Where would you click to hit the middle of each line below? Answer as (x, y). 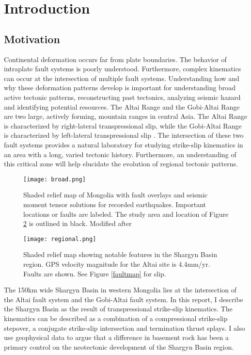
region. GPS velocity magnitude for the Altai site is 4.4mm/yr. (117, 264)
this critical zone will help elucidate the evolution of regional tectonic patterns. (121, 164)
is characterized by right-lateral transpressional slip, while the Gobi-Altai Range (123, 125)
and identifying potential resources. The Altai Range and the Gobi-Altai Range (122, 106)
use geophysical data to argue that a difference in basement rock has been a (116, 337)
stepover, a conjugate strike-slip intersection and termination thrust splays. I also (125, 328)
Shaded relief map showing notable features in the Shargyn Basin (120, 254)
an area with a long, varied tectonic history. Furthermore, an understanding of (120, 154)
